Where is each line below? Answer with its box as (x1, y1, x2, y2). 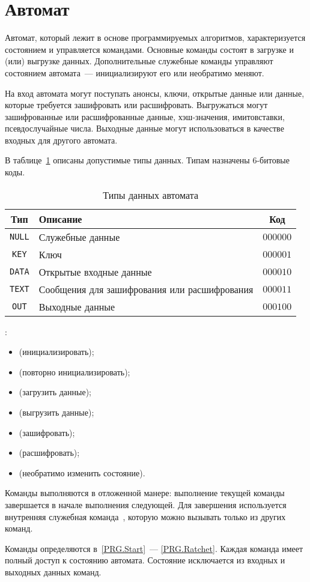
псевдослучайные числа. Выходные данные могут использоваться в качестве (5, 122, 284, 135)
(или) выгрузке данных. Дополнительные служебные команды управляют (5, 55, 273, 67)
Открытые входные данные (38, 264, 152, 279)
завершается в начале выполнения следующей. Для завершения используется (5, 499, 287, 511)
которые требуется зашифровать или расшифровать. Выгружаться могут (5, 99, 268, 111)
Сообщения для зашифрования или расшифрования (38, 282, 254, 296)
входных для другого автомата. (5, 133, 118, 146)
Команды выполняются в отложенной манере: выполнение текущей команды (5, 487, 285, 499)
